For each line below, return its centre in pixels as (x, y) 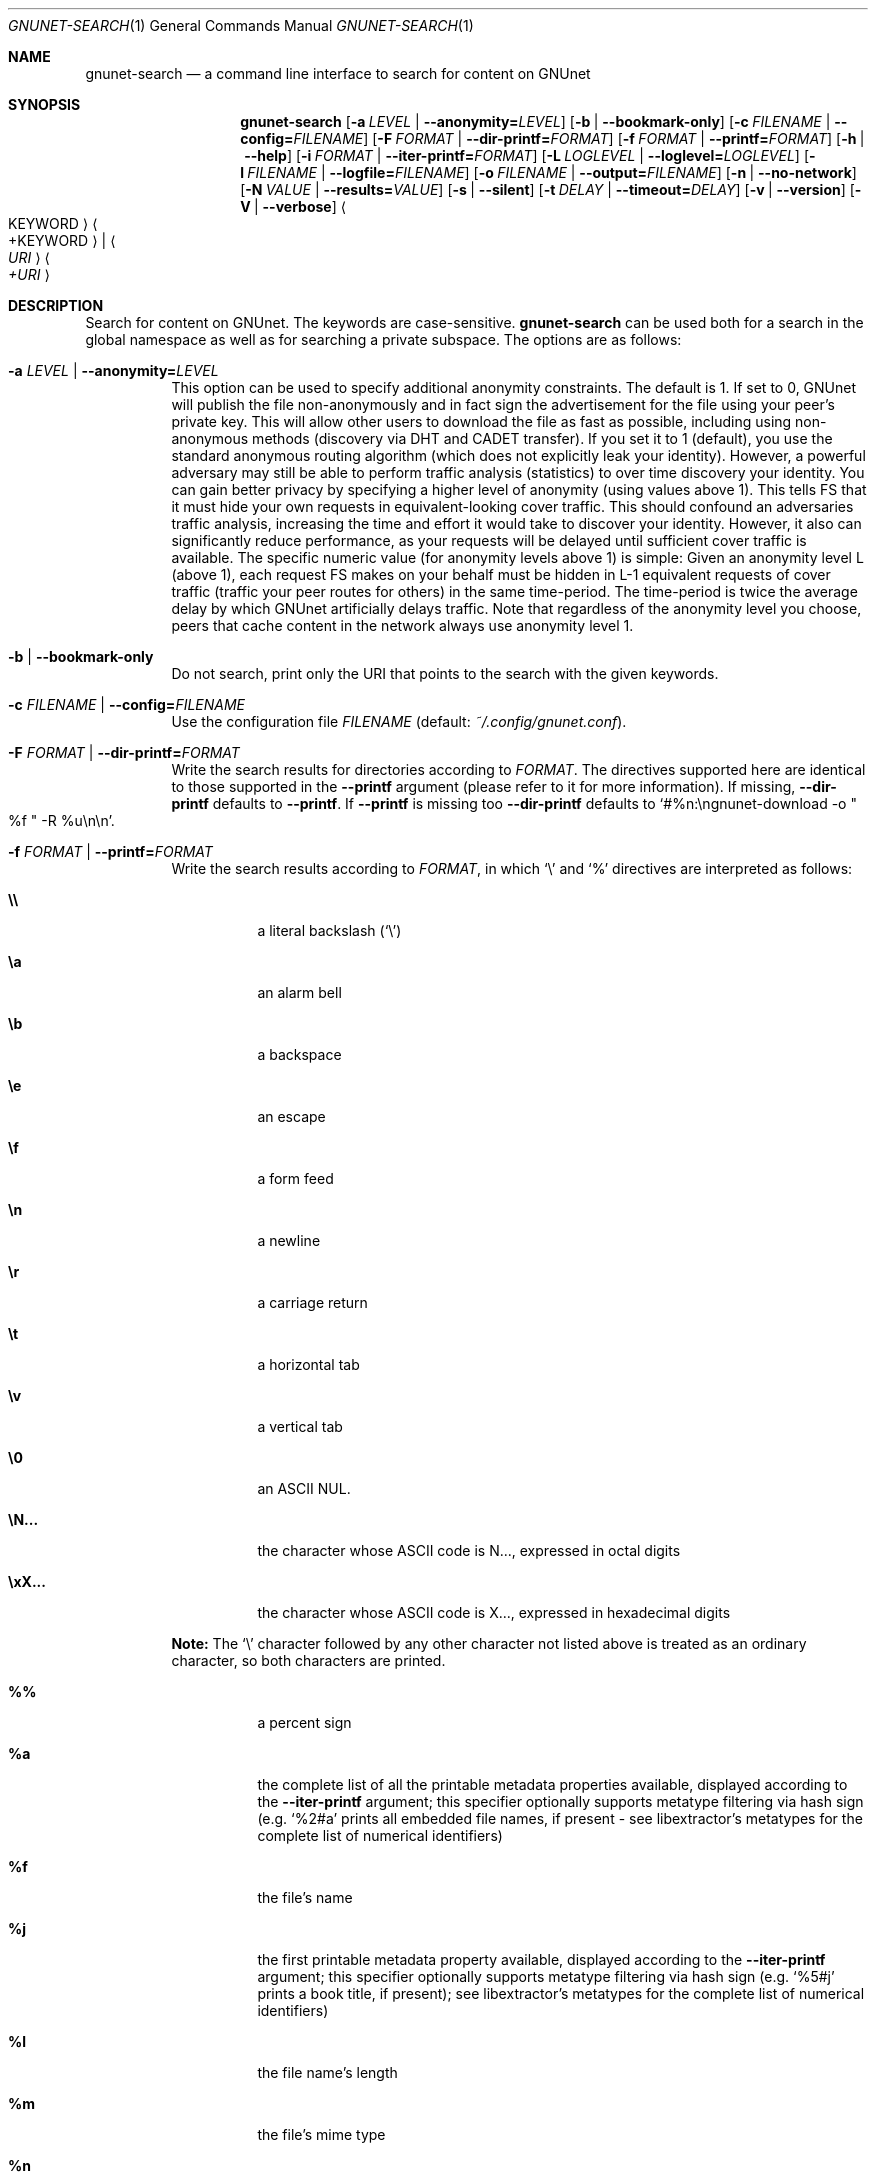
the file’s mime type (321, 2134)
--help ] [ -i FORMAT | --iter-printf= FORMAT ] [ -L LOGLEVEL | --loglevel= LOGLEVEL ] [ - (530, 155)
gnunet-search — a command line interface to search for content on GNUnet (338, 73)
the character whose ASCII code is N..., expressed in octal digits (469, 1550)
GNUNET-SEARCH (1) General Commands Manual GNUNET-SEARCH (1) (241, 25)
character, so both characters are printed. (308, 1660)
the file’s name (305, 1897)
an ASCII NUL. (304, 1488)
